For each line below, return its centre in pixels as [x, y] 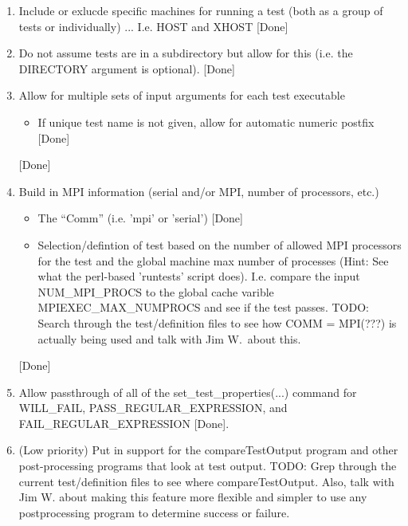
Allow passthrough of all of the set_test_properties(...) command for [188, 392]
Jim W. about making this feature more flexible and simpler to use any [193, 497]
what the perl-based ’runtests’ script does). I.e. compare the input [199, 276]
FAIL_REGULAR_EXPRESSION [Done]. [124, 423]
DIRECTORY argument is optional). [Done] [127, 68]
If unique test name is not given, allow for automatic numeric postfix [206, 122]
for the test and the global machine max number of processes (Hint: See [213, 260]
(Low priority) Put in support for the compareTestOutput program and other [208, 450]
